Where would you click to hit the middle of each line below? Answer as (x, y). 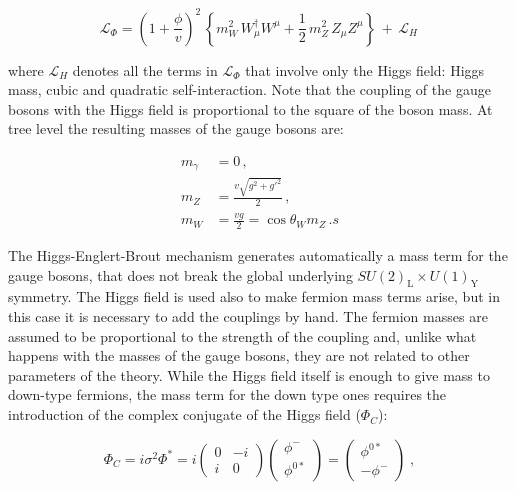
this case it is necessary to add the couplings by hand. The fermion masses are (248, 316)
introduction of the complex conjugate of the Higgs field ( (184, 414)
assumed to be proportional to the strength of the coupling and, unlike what (242, 335)
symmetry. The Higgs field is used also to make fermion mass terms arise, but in (254, 296)
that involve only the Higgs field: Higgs (365, 69)
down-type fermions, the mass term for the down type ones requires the (227, 394)
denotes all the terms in (145, 69)
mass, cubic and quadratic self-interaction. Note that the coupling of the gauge (249, 89)
